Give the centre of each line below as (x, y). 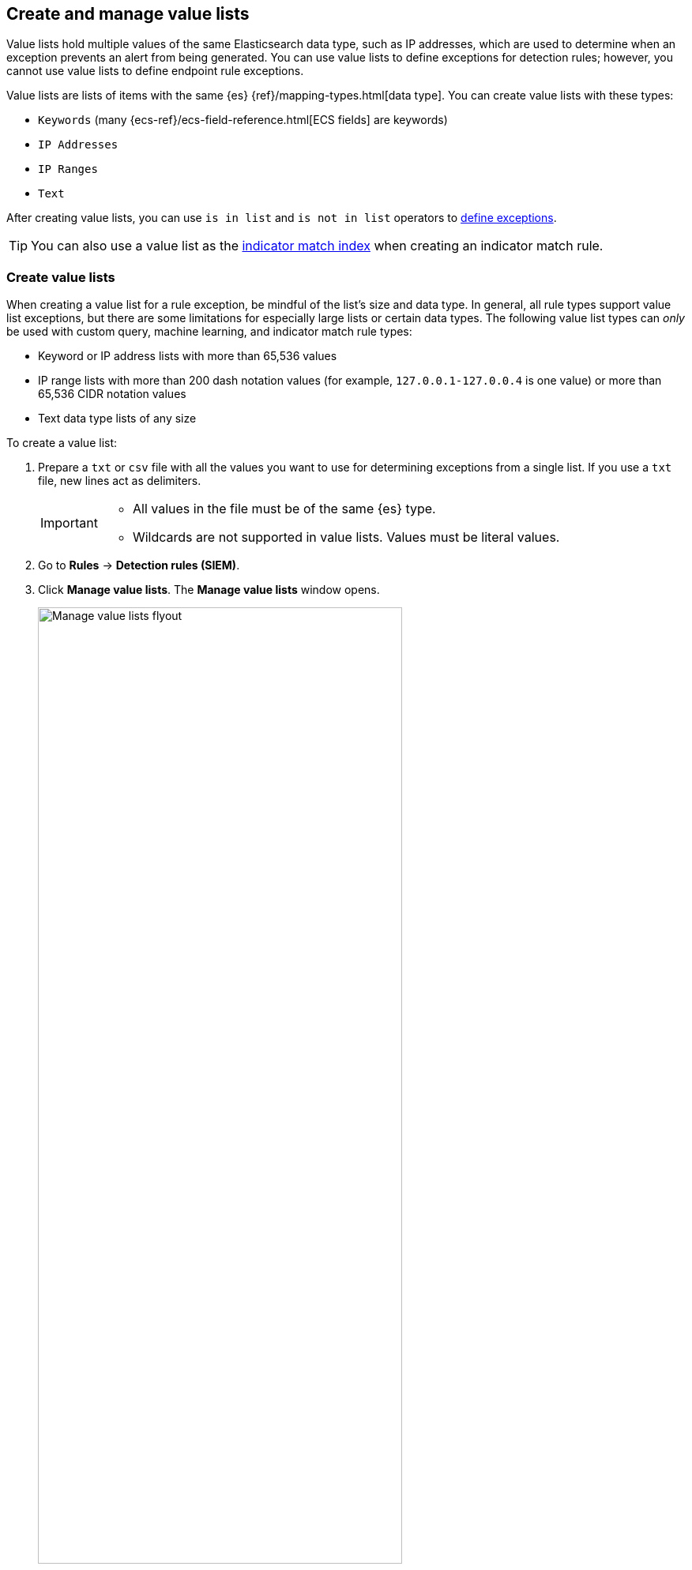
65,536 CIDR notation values (112, 394)
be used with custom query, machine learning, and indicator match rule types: (209, 332)
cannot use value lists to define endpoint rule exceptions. (155, 71)
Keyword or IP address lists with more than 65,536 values (188, 356)
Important (69, 523)
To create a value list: (62, 443)
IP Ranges (68, 169)
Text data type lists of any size (117, 419)
